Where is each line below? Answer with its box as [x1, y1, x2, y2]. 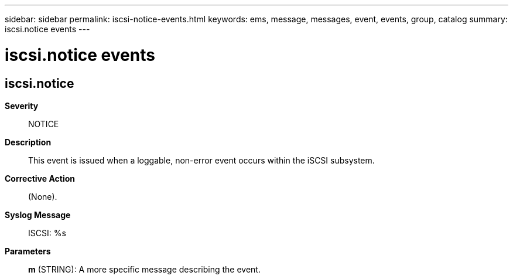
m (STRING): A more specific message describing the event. [28, 264, 261, 274]
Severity [5, 100, 39, 111]
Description [5, 137, 52, 147]
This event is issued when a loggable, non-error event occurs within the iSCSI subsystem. [28, 155, 375, 165]
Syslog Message [5, 209, 71, 220]
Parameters [5, 246, 51, 256]
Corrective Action [5, 173, 75, 183]
